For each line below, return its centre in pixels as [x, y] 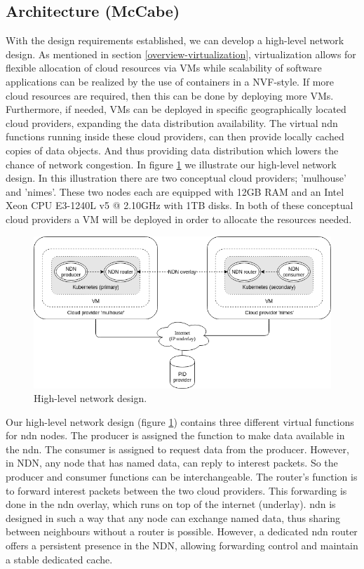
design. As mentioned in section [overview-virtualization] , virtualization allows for [181, 54]
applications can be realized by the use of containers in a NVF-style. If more [170, 81]
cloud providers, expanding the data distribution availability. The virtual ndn [172, 122]
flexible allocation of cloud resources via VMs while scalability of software [164, 68]
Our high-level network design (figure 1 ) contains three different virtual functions [180, 421]
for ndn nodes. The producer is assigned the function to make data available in [175, 435]
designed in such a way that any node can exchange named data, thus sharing [173, 517]
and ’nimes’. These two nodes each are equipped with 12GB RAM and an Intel [175, 191]
